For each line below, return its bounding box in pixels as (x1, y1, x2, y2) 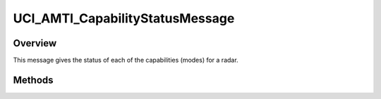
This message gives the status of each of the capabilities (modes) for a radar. (13, 56, 239, 65)
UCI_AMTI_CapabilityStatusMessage (13, 11, 235, 26)
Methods (13, 74, 54, 86)
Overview (13, 37, 57, 49)
